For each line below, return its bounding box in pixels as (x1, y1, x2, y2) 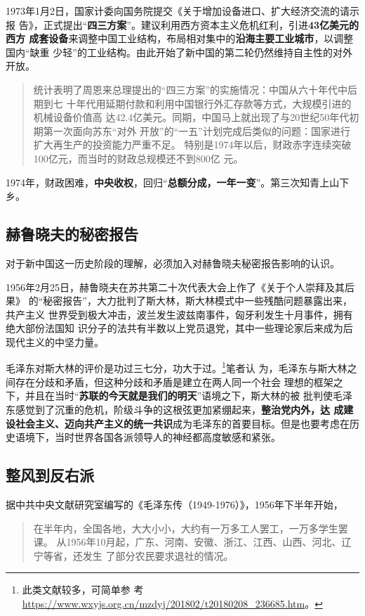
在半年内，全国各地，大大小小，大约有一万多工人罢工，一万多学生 (33, 520, 338, 535)
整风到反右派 (6, 464, 94, 486)
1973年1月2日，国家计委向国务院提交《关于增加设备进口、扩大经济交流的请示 (6, 4, 359, 18)
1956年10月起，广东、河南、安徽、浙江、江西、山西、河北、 (66, 534, 342, 549)
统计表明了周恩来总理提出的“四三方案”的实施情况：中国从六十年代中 (33, 82, 348, 96)
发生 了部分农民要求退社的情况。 (82, 548, 234, 563)
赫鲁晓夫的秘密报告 (6, 223, 138, 245)
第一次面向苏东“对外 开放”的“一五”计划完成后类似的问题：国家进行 (43, 123, 350, 138)
